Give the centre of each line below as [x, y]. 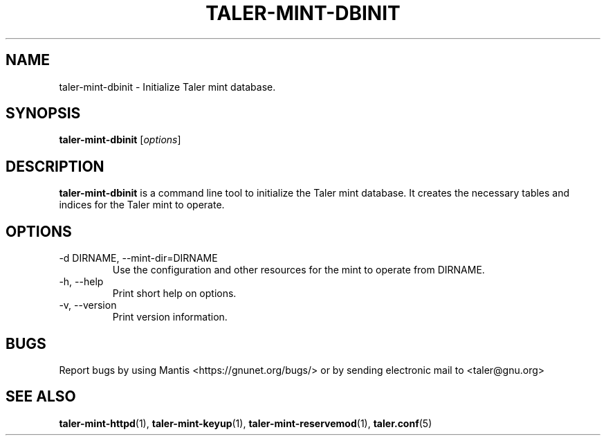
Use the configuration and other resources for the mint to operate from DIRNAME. [299, 270]
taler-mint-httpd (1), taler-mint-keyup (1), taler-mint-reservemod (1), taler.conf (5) [246, 423]
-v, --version [88, 305]
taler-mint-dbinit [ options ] [120, 140]
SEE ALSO [41, 397]
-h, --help [81, 282]
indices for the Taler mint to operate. [142, 205]
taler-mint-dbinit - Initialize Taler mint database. [167, 87]
